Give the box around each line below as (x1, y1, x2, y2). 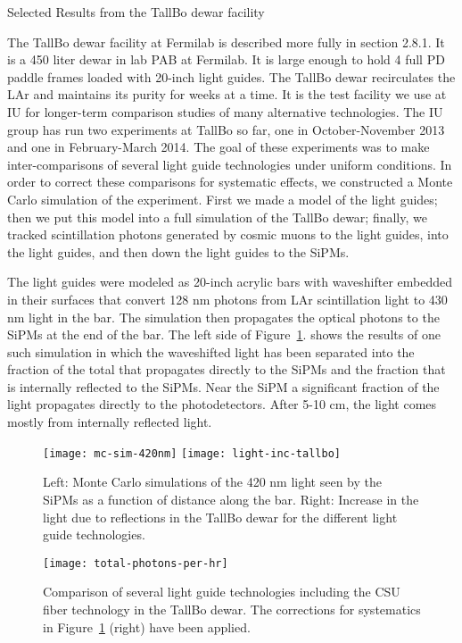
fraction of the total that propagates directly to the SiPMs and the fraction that (7, 360, 446, 379)
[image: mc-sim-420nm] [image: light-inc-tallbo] (43, 447, 341, 460)
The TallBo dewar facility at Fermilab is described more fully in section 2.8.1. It (7, 32, 445, 51)
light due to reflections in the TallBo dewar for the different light (43, 507, 398, 526)
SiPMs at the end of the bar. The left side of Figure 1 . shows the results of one (7, 325, 441, 344)
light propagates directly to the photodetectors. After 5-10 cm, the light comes (7, 395, 437, 413)
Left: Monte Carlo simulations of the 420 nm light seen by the (43, 472, 383, 491)
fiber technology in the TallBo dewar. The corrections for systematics (43, 599, 421, 618)
